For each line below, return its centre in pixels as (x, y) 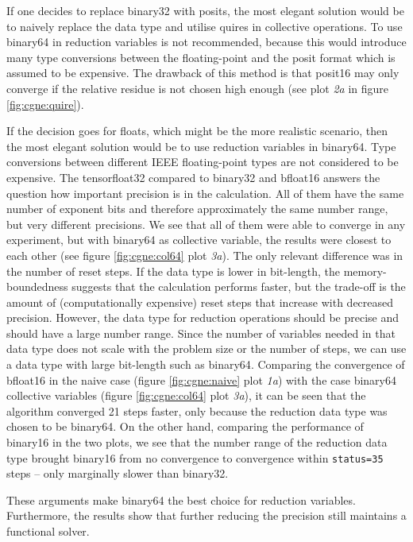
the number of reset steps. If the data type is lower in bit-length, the (174, 271)
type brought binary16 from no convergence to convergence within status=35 (195, 457)
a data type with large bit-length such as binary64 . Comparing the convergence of (206, 364)
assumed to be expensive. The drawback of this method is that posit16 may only (203, 73)
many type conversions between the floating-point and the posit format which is (201, 57)
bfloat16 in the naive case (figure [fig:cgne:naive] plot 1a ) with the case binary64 (201, 379)
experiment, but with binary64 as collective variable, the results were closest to (199, 240)
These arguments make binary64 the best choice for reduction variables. (181, 499)
